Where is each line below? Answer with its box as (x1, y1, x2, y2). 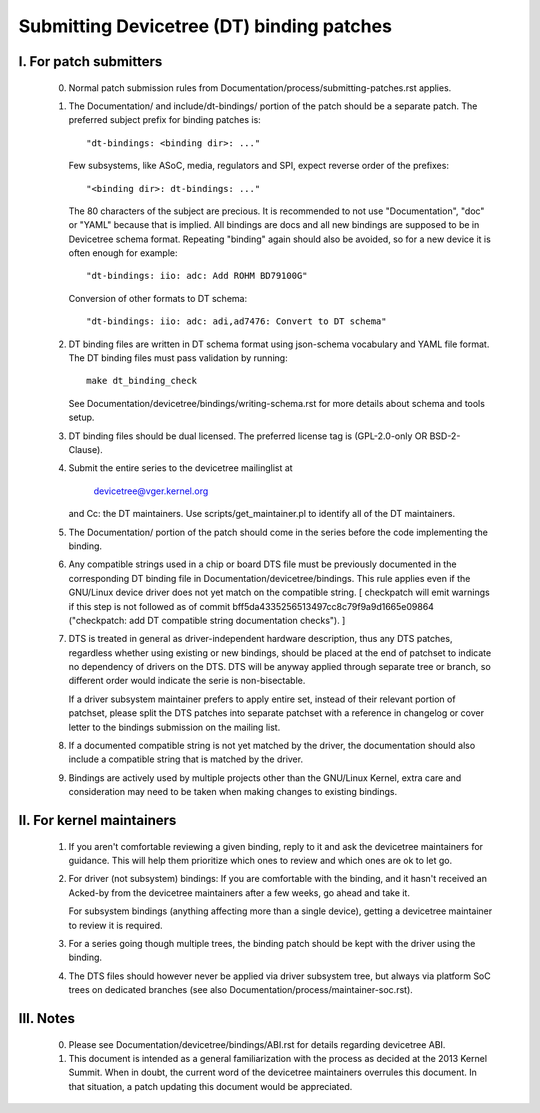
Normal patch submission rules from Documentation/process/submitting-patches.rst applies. (68, 81, 452, 94)
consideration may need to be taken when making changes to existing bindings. (68, 786, 398, 798)
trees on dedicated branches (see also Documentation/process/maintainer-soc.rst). (68, 984, 414, 996)
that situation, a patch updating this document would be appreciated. (68, 1080, 353, 1092)
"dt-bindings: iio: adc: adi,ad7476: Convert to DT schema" (86, 316, 387, 327)
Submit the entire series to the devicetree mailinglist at (68, 462, 294, 474)
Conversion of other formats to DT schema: (68, 292, 248, 304)
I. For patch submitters (18, 53, 163, 70)
